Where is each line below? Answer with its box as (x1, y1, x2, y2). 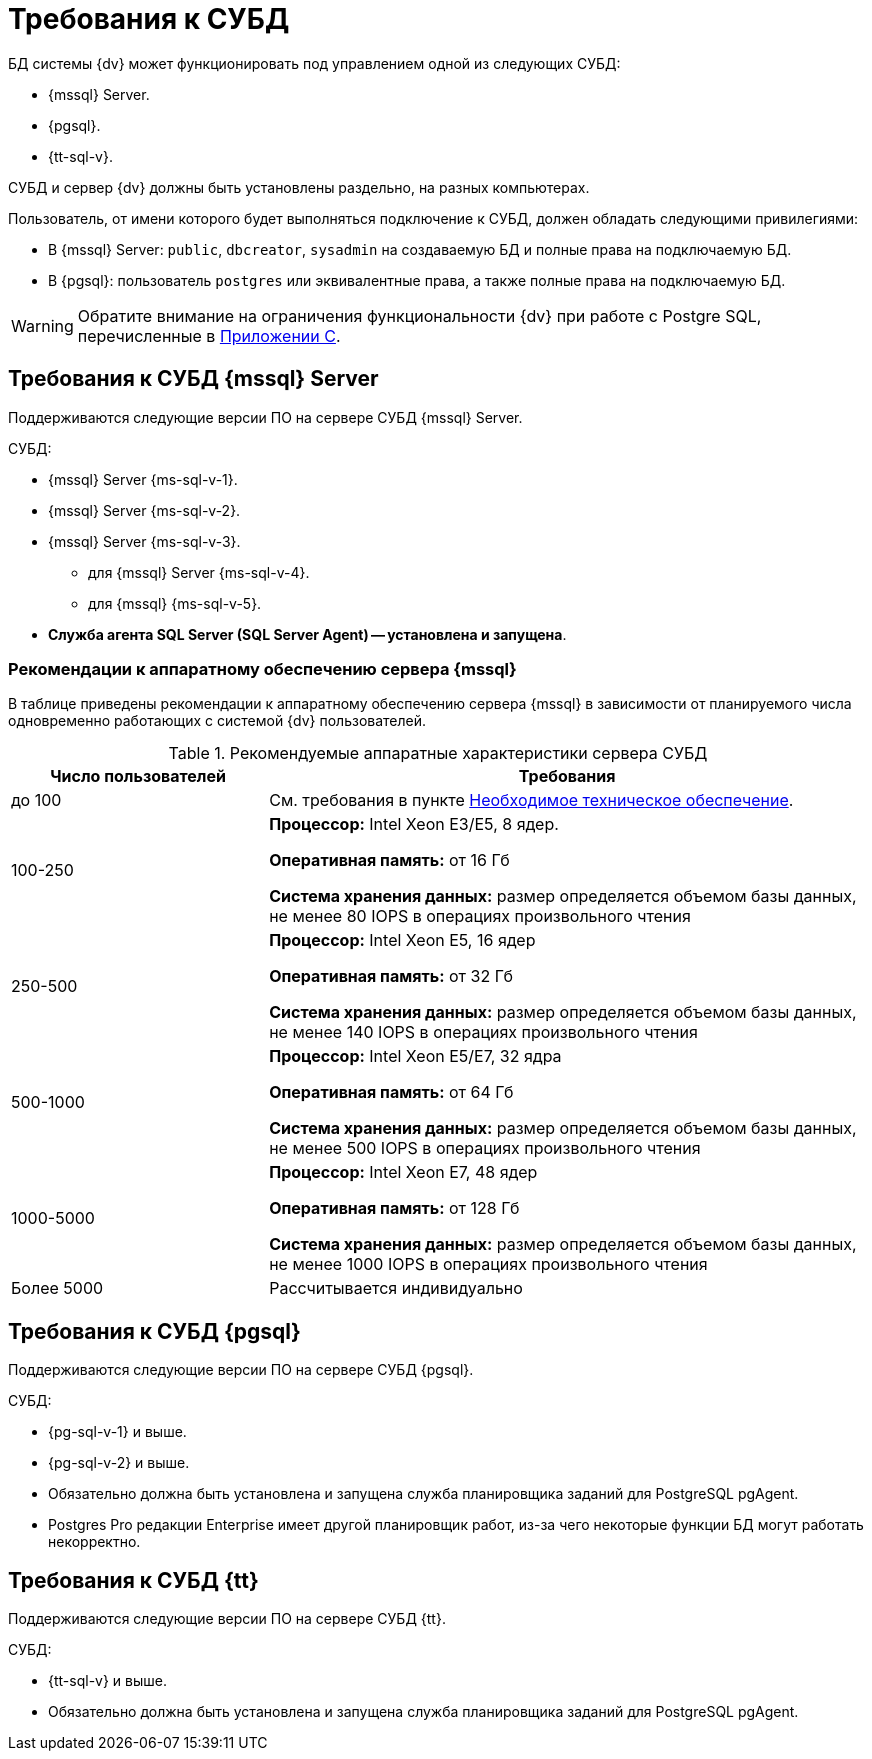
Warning (11, 315, 74, 336)
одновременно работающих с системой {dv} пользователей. (8, 712, 427, 730)
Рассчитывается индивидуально (269, 1278, 523, 1299)
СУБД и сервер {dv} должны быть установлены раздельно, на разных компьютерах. (8, 178, 590, 196)
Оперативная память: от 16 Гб (269, 850, 510, 871)
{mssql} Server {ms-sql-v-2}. (48, 501, 241, 519)
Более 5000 (11, 1278, 104, 1299)
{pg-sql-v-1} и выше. (48, 1423, 187, 1441)
